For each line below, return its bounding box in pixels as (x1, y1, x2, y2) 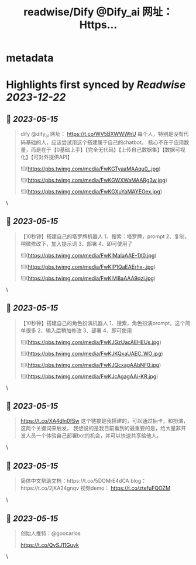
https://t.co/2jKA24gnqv (20, 484, 80, 492)
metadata (6, 51, 54, 65)
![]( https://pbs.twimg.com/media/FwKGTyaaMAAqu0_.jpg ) (20, 165, 161, 172)
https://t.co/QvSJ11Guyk (20, 541, 79, 549)
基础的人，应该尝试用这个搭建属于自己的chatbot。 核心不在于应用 (25, 139, 184, 146)
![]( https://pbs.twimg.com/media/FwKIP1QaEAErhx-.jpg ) (20, 263, 156, 270)
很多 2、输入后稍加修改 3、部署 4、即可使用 (25, 327, 132, 334)
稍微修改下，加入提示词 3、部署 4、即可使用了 (20, 240, 133, 247)
